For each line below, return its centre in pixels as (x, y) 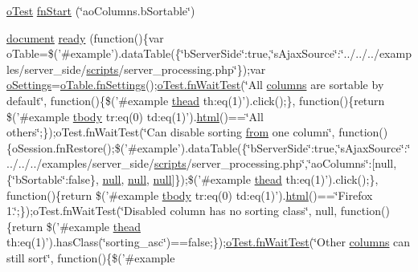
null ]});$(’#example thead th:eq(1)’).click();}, (266, 179)
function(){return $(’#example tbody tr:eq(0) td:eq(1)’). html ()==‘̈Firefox (190, 195)
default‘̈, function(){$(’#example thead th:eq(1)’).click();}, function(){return (196, 100)
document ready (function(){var (85, 37)
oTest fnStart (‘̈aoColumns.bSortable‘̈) (101, 10)
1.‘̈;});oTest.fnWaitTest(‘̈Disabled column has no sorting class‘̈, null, (172, 211)
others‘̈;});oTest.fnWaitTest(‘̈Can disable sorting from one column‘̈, (171, 132)
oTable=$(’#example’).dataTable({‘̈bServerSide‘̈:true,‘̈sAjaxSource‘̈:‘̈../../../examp (209, 53)
